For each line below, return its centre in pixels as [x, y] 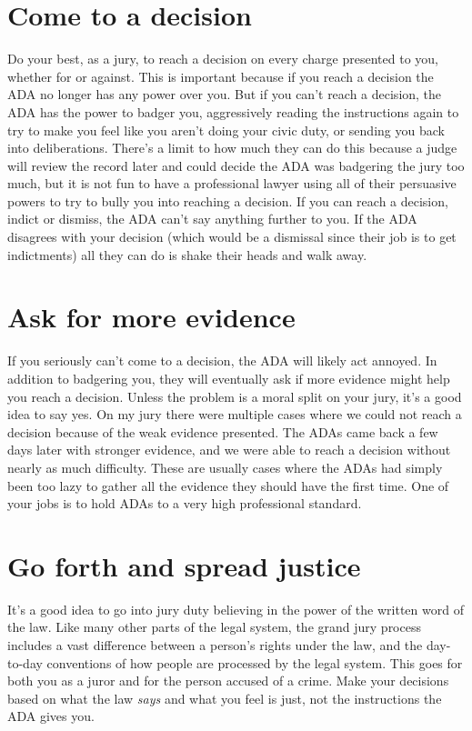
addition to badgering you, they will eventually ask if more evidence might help [229, 378]
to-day [25, 662]
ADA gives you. [51, 716]
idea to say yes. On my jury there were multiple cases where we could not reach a [235, 414]
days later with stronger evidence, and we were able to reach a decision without [229, 450]
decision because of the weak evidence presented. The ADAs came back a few [223, 431]
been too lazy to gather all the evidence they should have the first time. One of [228, 485]
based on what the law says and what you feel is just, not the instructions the [225, 698]
